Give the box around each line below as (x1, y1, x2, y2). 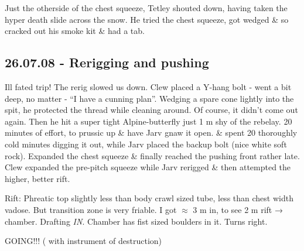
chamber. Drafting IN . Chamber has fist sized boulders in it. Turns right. (5, 215, 268, 227)
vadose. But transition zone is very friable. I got (5, 203, 177, 215)
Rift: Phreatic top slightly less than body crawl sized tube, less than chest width (5, 192, 293, 204)
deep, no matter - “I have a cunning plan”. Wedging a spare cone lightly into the (5, 92, 294, 104)
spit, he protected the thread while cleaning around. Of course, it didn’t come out (5, 104, 298, 116)
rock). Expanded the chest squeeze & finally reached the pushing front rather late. (5, 149, 300, 161)
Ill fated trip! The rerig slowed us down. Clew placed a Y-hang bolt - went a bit (5, 80, 292, 92)
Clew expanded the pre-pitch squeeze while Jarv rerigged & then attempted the (5, 161, 291, 173)
